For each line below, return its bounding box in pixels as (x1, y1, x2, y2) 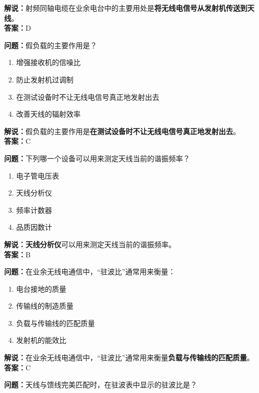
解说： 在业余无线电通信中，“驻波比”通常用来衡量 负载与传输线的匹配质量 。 (4, 352, 254, 363)
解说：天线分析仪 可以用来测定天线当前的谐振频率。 (4, 238, 176, 249)
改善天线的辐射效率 (16, 108, 81, 119)
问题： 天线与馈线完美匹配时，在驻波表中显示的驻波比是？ (4, 379, 197, 390)
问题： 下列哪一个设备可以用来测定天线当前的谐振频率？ (4, 152, 190, 163)
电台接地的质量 (16, 283, 66, 294)
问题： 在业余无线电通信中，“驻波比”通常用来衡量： (4, 266, 176, 277)
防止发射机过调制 (16, 74, 74, 84)
